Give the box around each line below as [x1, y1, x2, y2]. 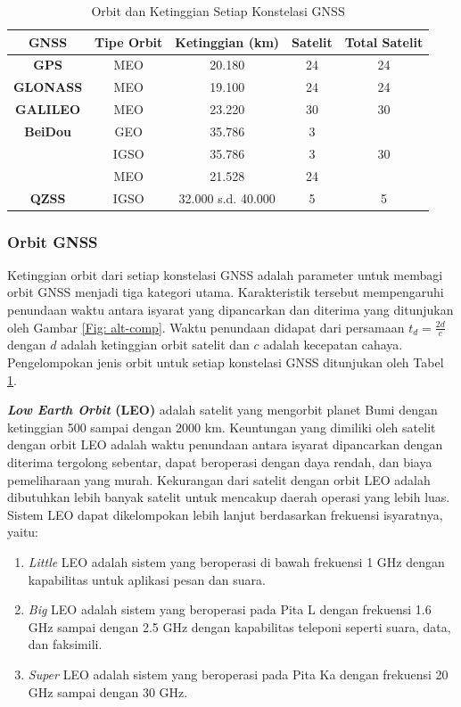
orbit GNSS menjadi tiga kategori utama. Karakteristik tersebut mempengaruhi [7, 283, 444, 301]
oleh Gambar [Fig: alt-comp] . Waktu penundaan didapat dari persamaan [7, 317, 405, 336]
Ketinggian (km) [175, 32, 280, 51]
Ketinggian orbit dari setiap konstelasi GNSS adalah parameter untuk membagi [7, 265, 443, 284]
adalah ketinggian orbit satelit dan [61, 335, 250, 354]
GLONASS [13, 78, 83, 96]
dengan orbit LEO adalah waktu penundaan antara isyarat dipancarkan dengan [7, 435, 443, 454]
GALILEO [15, 100, 81, 119]
